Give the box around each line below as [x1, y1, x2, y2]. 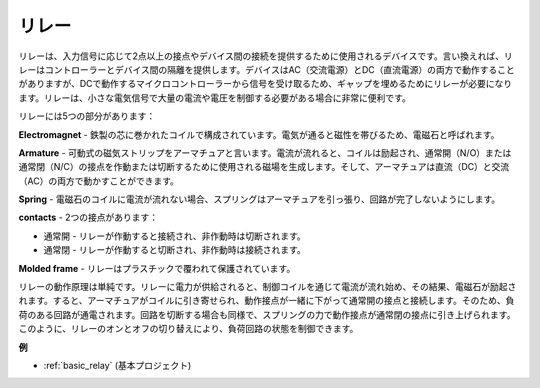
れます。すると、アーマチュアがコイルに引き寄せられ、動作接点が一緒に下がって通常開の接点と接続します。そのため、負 [18, 295, 515, 307]
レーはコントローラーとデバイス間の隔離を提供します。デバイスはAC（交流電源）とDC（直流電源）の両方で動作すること [18, 63, 515, 75]
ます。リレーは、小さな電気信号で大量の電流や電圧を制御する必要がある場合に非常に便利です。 [18, 91, 412, 104]
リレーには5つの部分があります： [18, 110, 156, 122]
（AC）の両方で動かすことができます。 [18, 175, 180, 187]
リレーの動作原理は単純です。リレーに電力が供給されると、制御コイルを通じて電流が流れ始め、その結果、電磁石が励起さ [18, 281, 517, 293]
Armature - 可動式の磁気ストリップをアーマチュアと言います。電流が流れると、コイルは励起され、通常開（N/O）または [18, 146, 512, 159]
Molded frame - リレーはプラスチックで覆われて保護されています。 [18, 262, 296, 274]
